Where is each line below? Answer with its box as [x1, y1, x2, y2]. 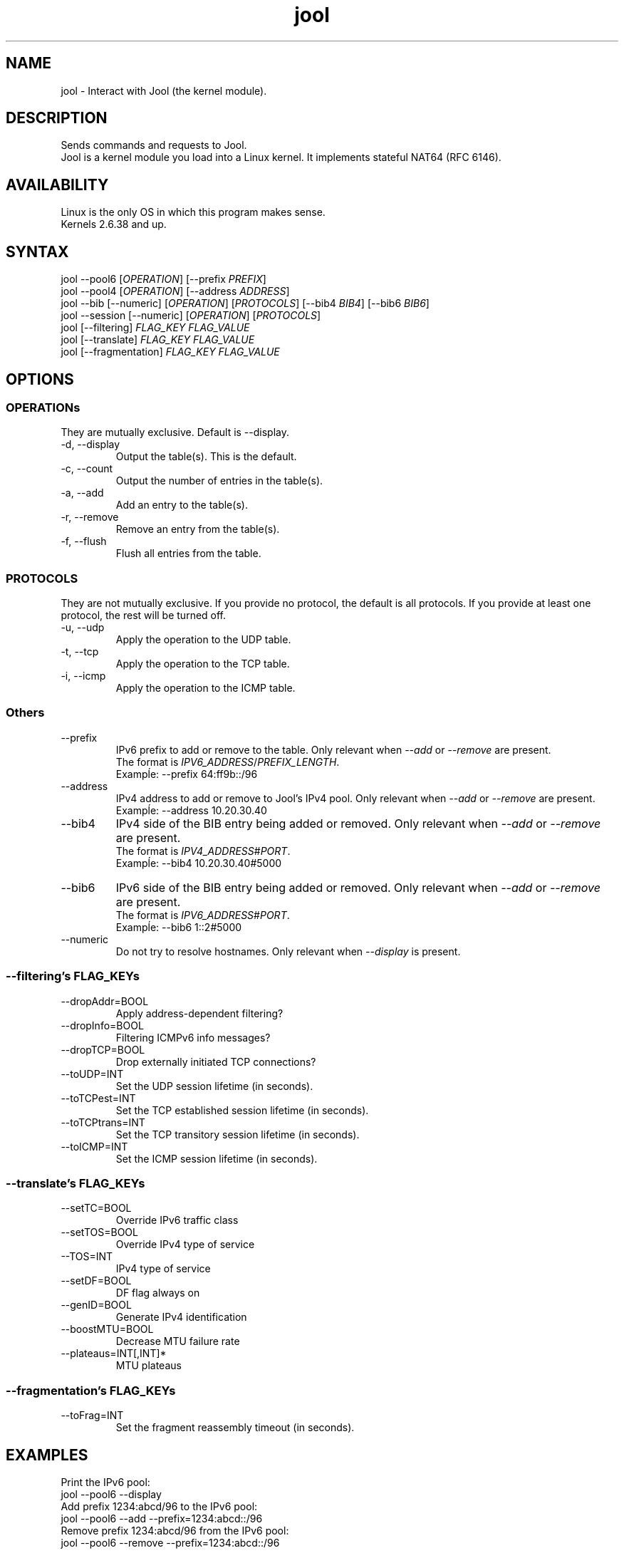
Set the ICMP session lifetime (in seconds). [115, 1152, 318, 1165]
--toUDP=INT [61, 1067, 124, 1080]
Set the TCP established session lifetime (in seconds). [115, 1103, 369, 1116]
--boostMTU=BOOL [61, 1323, 154, 1336]
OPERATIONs [6, 400, 80, 415]
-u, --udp [61, 621, 105, 634]
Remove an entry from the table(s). [115, 523, 280, 536]
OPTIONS [6, 370, 74, 388]
